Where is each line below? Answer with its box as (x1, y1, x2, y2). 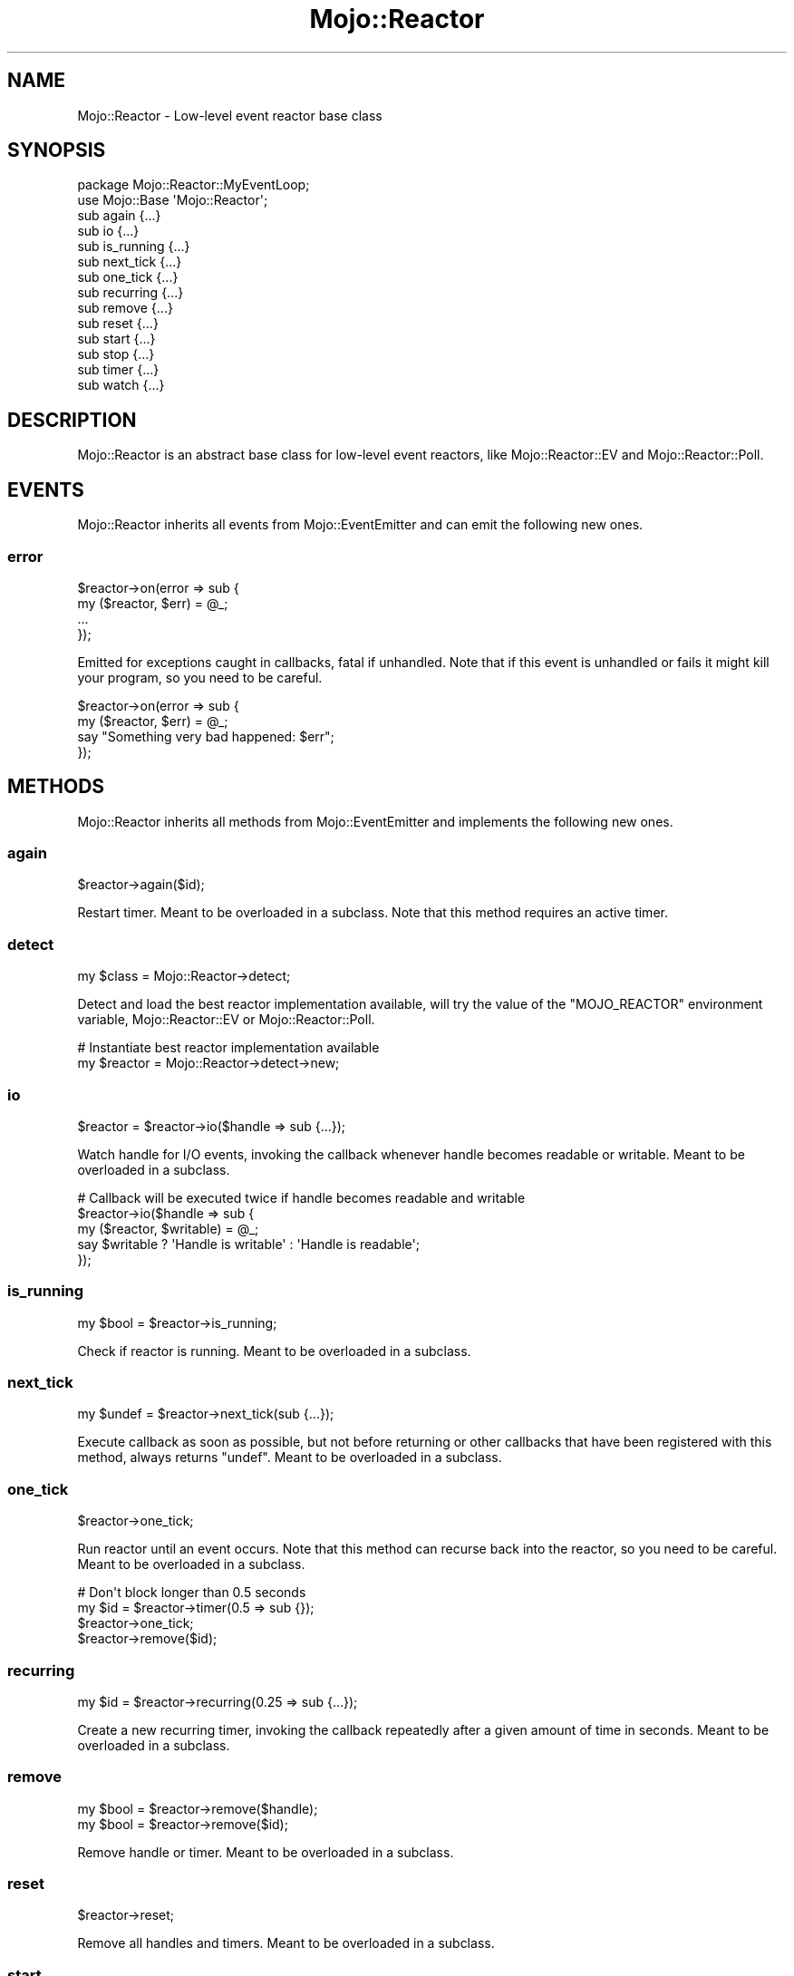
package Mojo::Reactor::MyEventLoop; (77, 177, 310, 193)
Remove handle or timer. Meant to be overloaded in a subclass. (77, 1844, 454, 1860)
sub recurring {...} (77, 285, 184, 301)
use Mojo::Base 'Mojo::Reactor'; (77, 192, 268, 208)
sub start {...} (77, 331, 156, 347)
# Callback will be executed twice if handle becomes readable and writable (77, 1189, 526, 1206)
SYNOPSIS (7, 139, 106, 162)
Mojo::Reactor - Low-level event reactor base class (77, 107, 382, 123)
